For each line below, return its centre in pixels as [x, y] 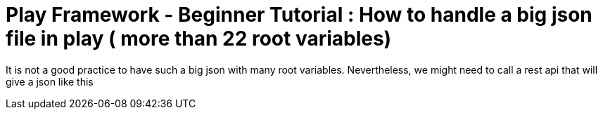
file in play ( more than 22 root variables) [199, 39]
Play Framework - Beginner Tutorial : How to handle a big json [299, 15]
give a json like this [50, 81]
